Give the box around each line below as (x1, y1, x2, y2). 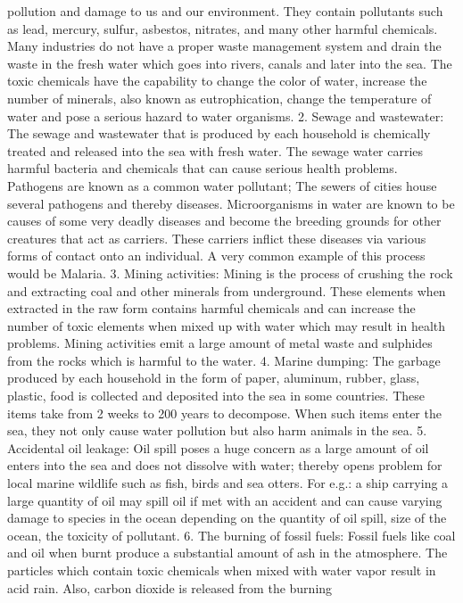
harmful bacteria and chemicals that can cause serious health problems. (7, 159, 398, 178)
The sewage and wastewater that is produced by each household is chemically (7, 124, 431, 143)
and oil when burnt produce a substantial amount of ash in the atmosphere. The (7, 543, 448, 562)
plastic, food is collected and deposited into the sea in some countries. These (7, 386, 425, 405)
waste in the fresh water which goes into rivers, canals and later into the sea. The (7, 54, 452, 72)
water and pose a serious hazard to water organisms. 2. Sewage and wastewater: (7, 106, 444, 125)
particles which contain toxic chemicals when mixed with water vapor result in (7, 561, 436, 579)
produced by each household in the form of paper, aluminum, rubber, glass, (7, 368, 420, 387)
